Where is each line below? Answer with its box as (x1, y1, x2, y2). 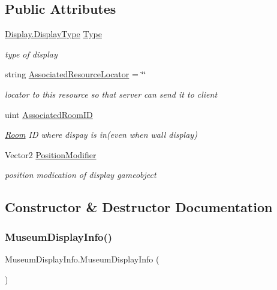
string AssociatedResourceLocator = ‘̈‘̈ (5, 68, 146, 80)
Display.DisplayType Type (5, 28, 102, 40)
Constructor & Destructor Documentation (5, 198, 273, 216)
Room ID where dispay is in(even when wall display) (5, 128, 197, 141)
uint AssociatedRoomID (5, 108, 93, 120)
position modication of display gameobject (5, 168, 156, 181)
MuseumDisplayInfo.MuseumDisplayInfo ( (5, 252, 159, 265)
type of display (5, 47, 58, 60)
